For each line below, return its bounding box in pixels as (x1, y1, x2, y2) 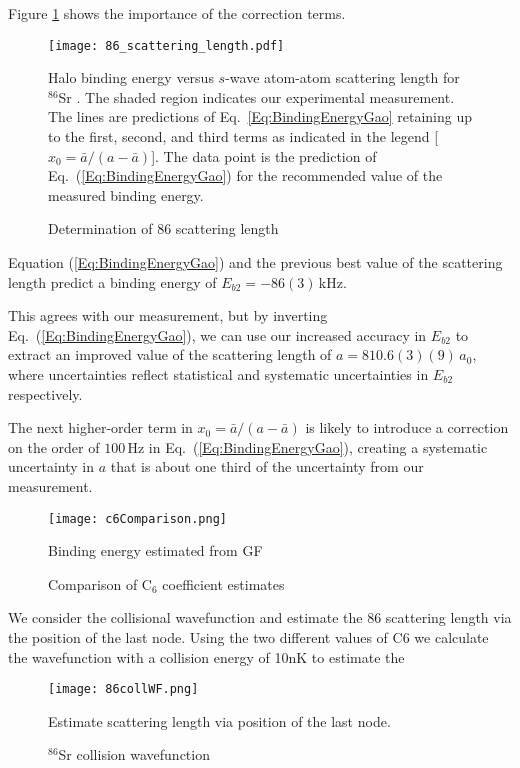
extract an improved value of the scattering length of (8, 344, 332, 365)
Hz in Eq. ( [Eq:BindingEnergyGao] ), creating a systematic (127, 436, 488, 457)
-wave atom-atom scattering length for (225, 67, 460, 88)
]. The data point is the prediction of (151, 145, 377, 166)
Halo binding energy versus (48, 67, 214, 88)
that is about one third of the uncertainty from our (110, 456, 424, 477)
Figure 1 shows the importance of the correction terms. (8, 3, 346, 23)
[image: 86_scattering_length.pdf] (48, 38, 285, 53)
